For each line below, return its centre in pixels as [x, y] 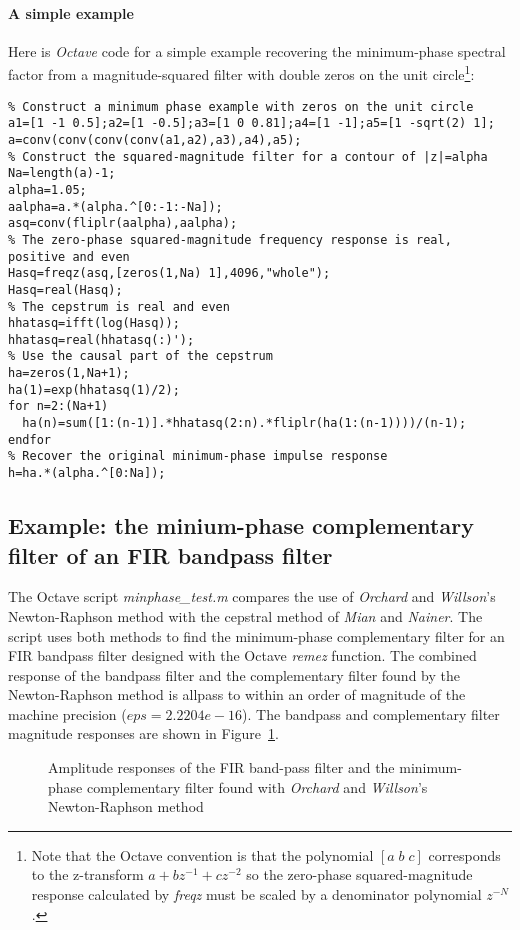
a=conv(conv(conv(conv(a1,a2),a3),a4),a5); [155, 139]
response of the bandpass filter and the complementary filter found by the [234, 674]
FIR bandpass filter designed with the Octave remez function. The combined [242, 655]
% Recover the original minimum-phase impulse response [198, 456]
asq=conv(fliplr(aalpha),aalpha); [123, 223]
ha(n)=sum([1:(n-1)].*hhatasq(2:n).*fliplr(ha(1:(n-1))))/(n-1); [244, 423]
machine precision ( [67, 713]
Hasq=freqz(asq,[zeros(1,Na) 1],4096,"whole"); [169, 273]
